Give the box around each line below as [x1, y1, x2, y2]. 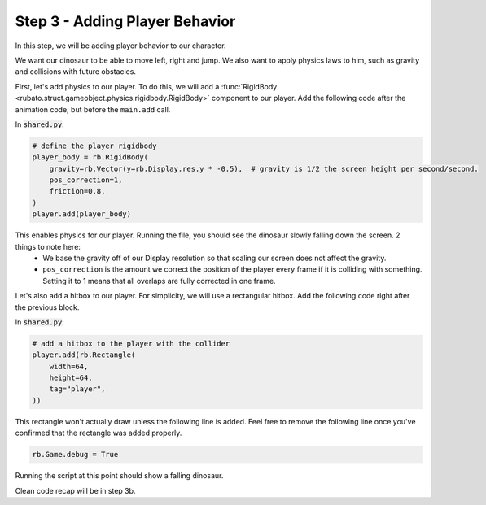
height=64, [49, 373, 93, 382]
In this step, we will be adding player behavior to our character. [15, 41, 226, 50]
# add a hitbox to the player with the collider [32, 338, 230, 348]
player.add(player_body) [32, 210, 132, 219]
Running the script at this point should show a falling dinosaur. [15, 471, 224, 481]
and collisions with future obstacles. [15, 67, 136, 76]
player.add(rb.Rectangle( [32, 350, 136, 359]
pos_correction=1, [49, 176, 123, 185]
